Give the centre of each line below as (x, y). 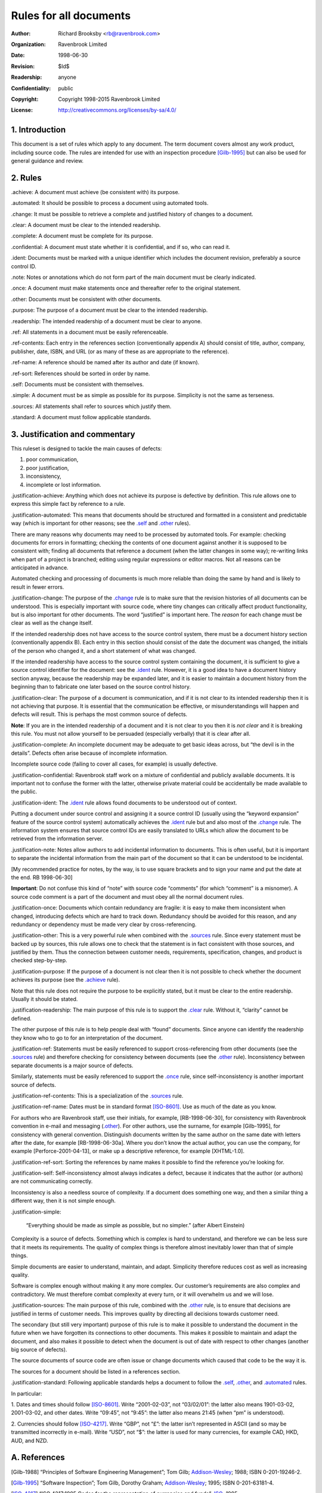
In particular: (27, 1393)
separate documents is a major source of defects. (72, 1065)
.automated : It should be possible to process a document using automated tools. (110, 203)
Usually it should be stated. (44, 999)
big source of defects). (39, 1350)
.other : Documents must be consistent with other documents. (86, 299)
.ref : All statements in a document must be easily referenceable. (89, 332)
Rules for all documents (71, 16)
